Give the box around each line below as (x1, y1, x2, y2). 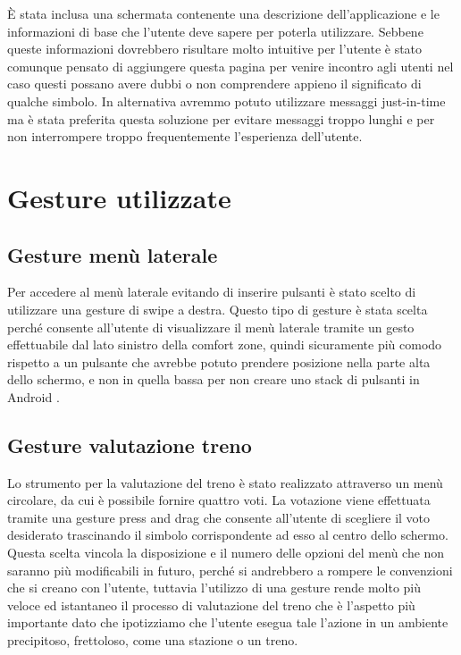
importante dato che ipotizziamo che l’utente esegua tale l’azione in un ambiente (7, 613, 448, 632)
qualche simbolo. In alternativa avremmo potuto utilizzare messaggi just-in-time (7, 91, 446, 110)
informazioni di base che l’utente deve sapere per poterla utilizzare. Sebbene (7, 21, 423, 40)
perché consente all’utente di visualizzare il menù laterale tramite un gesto (7, 317, 415, 336)
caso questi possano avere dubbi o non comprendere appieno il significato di (7, 74, 422, 93)
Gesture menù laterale (7, 240, 218, 268)
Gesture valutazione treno (7, 431, 252, 458)
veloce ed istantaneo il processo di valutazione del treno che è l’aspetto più (7, 595, 415, 614)
